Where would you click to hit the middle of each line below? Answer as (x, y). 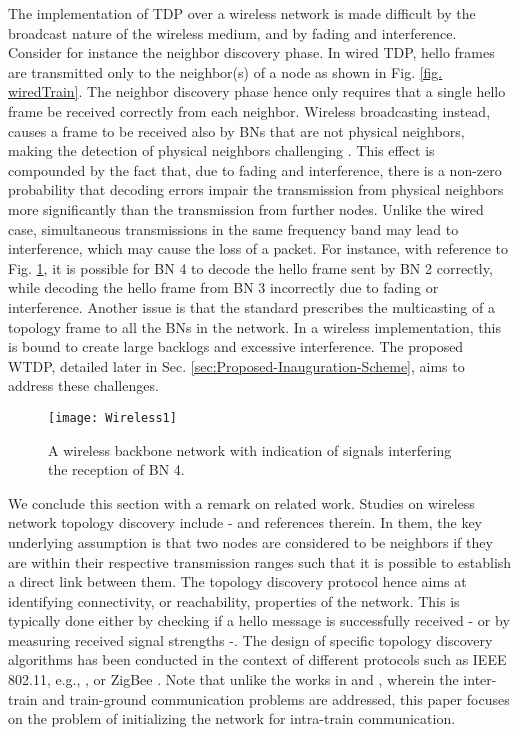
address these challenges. (83, 385)
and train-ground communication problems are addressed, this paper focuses (276, 698)
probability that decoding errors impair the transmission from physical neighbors (256, 189)
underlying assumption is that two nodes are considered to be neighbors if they (250, 541)
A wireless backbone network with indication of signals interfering (250, 449)
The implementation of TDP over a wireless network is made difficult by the (242, 13)
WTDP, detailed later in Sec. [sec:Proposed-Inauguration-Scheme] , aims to (236, 365)
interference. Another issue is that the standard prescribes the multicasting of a (251, 306)
